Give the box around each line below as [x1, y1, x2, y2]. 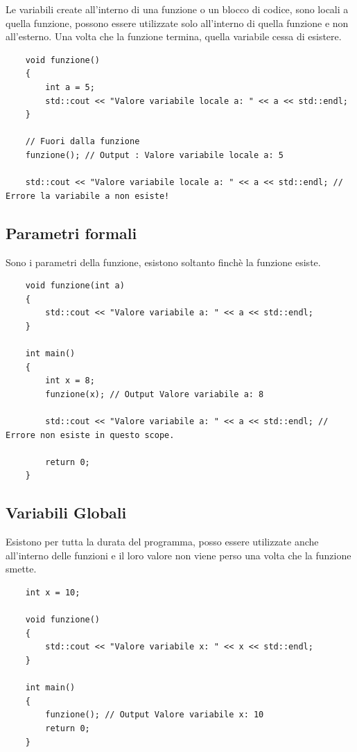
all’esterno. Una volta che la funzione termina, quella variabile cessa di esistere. [6, 29, 342, 44]
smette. [6, 561, 37, 576]
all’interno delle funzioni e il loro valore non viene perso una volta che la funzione [6, 548, 351, 562]
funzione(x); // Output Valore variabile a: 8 [45, 389, 264, 399]
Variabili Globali [6, 502, 127, 523]
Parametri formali [6, 222, 137, 243]
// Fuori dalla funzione [25, 137, 140, 147]
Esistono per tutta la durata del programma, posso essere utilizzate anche [6, 534, 319, 549]
